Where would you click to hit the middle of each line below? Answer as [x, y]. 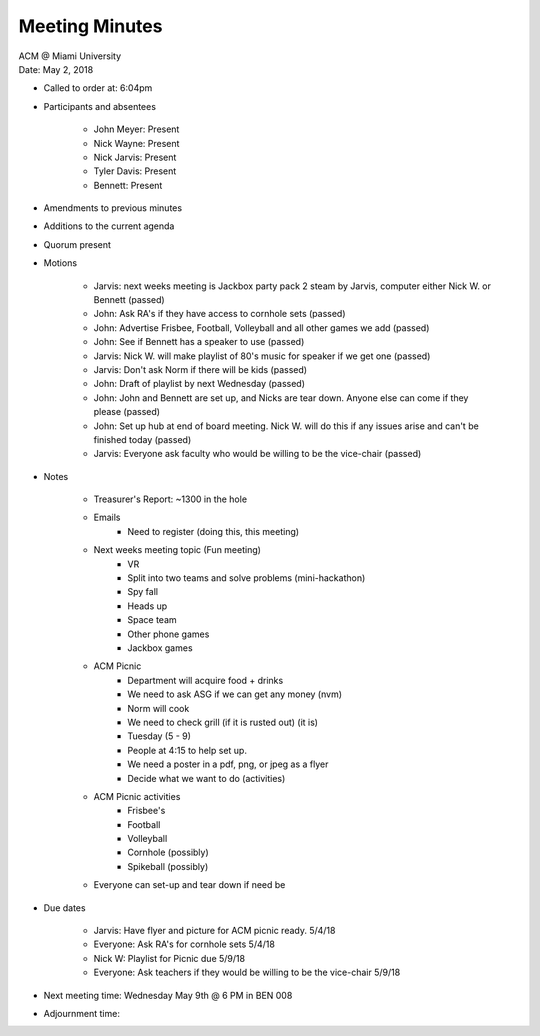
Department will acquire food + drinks [205, 680]
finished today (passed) [142, 439]
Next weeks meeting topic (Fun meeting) [177, 550]
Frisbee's [146, 811]
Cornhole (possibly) [168, 852]
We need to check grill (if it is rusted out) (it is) [223, 722]
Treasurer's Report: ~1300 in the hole [170, 499]
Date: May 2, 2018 [56, 69]
